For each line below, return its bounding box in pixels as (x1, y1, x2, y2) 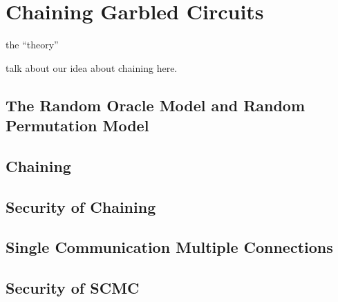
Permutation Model (6, 115, 149, 136)
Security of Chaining (6, 196, 156, 217)
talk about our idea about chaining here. (6, 60, 178, 75)
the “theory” (6, 37, 59, 52)
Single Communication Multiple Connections (6, 236, 333, 258)
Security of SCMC (6, 277, 140, 299)
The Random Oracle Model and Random (6, 94, 306, 115)
